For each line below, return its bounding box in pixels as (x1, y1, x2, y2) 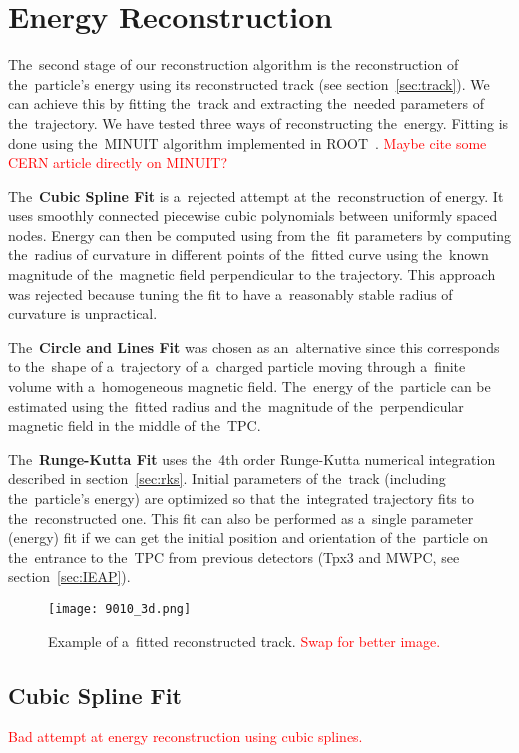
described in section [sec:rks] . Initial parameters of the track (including (8, 468, 446, 489)
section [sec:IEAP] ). (8, 566, 131, 587)
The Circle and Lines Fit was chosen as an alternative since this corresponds (8, 336, 500, 357)
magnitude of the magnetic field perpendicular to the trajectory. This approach (8, 264, 496, 285)
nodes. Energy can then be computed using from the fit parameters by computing (8, 224, 512, 245)
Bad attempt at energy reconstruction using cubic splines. (8, 726, 363, 747)
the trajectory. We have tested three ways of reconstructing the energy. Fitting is (8, 112, 509, 133)
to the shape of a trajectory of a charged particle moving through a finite (8, 356, 466, 377)
